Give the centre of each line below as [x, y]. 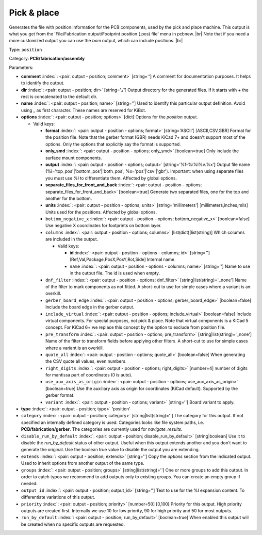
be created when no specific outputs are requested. [73, 524]
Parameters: [21, 67]
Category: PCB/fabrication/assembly [47, 59]
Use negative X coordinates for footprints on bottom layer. [104, 226]
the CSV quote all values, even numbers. [86, 361]
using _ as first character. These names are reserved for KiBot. [84, 110]
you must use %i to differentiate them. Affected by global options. [111, 178]
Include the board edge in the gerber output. [90, 307]
